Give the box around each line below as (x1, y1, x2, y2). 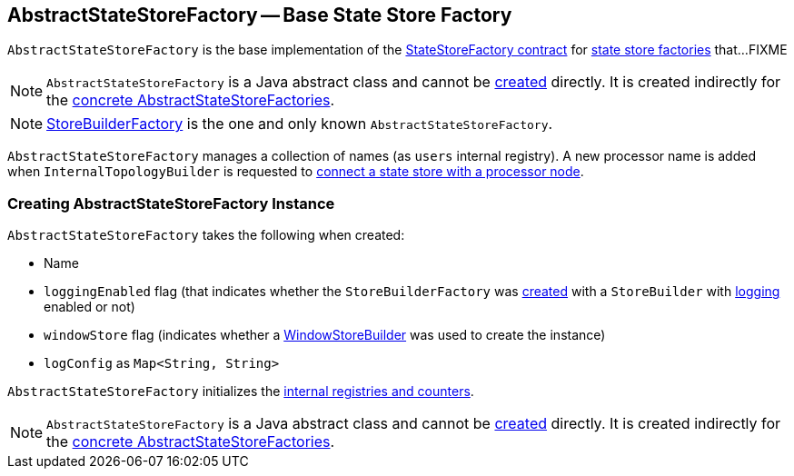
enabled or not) (44, 299, 135, 315)
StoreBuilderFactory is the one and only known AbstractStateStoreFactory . (46, 114, 553, 134)
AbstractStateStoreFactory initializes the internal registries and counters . (7, 383, 474, 400)
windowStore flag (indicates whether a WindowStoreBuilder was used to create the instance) (44, 327, 606, 343)
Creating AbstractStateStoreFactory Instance (7, 193, 335, 213)
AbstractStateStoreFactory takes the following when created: (7, 227, 405, 243)
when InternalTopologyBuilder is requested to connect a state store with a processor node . (7, 164, 584, 180)
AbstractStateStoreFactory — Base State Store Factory (7, 4, 512, 26)
